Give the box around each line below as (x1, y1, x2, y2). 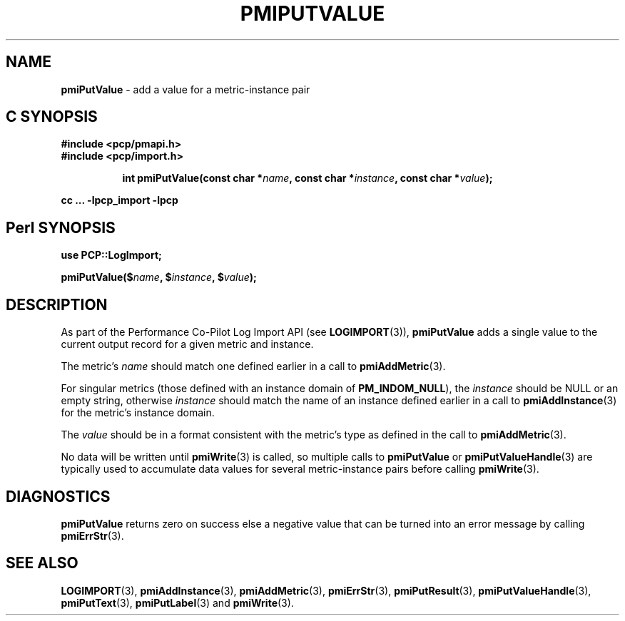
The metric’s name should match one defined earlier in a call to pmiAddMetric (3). (61, 360, 446, 373)
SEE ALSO (6, 554, 78, 573)
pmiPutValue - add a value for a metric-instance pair (61, 83, 310, 96)
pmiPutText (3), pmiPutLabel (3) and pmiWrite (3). (61, 596, 294, 609)
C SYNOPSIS (6, 108, 98, 126)
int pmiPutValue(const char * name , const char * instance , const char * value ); (122, 172, 493, 185)
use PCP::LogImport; (61, 249, 162, 262)
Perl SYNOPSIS (6, 218, 116, 237)
